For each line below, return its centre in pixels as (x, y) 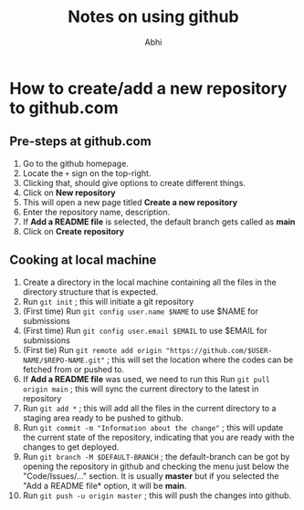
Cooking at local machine (83, 260)
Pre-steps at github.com (81, 142)
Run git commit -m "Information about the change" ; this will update (153, 427)
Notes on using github (153, 17)
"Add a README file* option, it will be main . (105, 485)
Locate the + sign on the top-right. (87, 173)
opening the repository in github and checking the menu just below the (156, 466)
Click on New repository (69, 193)
